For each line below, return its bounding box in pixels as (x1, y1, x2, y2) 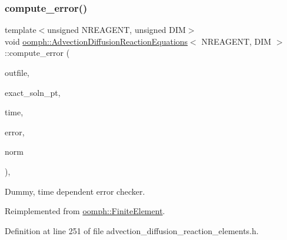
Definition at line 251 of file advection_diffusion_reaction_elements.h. (5, 224, 259, 236)
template (5, 24, 36, 36)
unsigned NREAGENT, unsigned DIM (47, 24, 186, 36)
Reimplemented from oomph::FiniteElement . (5, 205, 165, 217)
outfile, (5, 66, 30, 78)
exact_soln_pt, (5, 86, 61, 98)
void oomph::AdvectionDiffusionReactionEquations (5, 35, 188, 47)
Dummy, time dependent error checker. (5, 185, 145, 197)
